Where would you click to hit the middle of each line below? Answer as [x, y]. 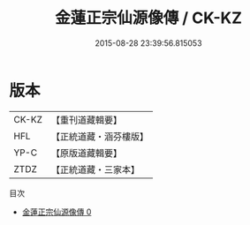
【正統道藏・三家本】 [95, 169]
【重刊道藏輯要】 [86, 120]
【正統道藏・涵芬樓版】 [99, 136]
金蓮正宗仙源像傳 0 [57, 212]
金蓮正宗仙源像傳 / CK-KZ [148, 18]
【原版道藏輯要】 [86, 153]
